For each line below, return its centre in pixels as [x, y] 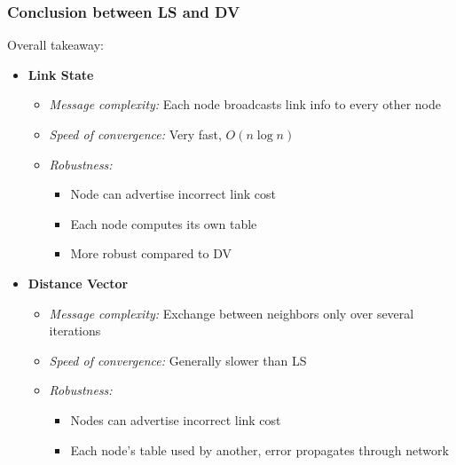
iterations [75, 331]
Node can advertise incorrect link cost [173, 194]
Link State [61, 74]
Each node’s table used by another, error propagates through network [259, 449]
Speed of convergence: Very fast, [135, 134]
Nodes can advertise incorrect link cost [176, 419]
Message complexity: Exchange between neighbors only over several [232, 313]
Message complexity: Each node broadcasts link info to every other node [245, 104]
